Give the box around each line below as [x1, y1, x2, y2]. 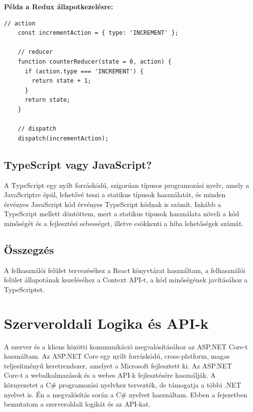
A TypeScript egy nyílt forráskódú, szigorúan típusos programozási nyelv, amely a [4, 180, 250, 190]
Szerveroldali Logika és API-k [4, 313, 209, 333]
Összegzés [4, 242, 54, 257]
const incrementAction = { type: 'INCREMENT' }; [18, 29, 178, 37]
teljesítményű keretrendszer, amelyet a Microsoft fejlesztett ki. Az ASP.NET [4, 360, 232, 370]
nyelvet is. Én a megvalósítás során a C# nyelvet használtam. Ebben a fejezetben [4, 389, 247, 399]
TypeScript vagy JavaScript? [4, 157, 152, 172]
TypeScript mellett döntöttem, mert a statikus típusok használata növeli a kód [4, 208, 239, 219]
